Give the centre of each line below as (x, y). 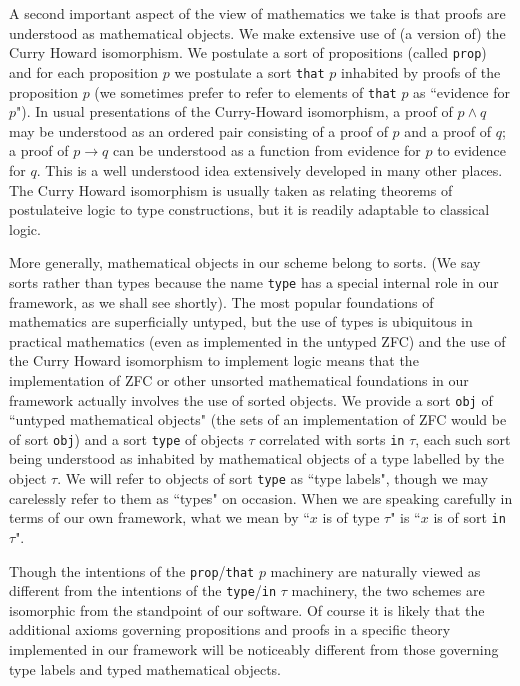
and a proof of (448, 130)
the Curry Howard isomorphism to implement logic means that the (214, 360)
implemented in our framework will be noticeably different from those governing (254, 649)
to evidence (472, 150)
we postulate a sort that (249, 71)
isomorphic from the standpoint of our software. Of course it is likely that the (247, 609)
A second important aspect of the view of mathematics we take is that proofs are (257, 13)
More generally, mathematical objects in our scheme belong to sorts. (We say (245, 262)
